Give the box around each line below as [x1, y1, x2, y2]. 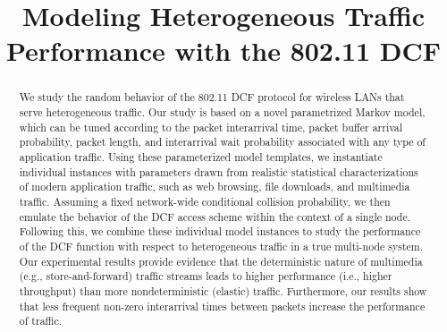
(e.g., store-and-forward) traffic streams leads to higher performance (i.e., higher [19, 268, 392, 284]
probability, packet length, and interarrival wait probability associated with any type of [19, 134, 426, 149]
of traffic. [19, 313, 63, 328]
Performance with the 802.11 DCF [5, 32, 442, 69]
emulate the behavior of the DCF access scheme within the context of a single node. [19, 209, 411, 224]
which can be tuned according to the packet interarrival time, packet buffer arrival [19, 119, 403, 134]
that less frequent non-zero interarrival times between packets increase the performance [19, 298, 426, 313]
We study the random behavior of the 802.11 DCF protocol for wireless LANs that [19, 89, 405, 105]
